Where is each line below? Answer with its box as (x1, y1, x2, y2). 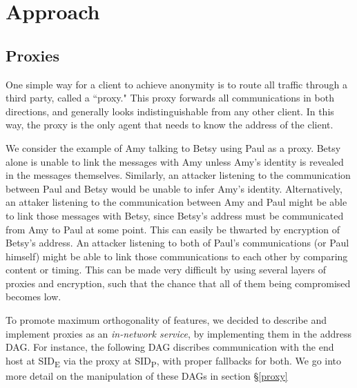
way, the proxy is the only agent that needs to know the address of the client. (6, 117, 334, 132)
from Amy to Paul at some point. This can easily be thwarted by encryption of (6, 222, 340, 236)
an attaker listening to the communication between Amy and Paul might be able (6, 195, 347, 209)
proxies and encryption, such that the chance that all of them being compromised (6, 275, 351, 290)
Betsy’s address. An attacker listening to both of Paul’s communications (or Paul (6, 235, 349, 250)
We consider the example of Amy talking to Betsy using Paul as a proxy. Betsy (6, 140, 341, 155)
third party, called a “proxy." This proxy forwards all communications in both (6, 90, 334, 105)
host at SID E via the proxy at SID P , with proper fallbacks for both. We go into (6, 353, 342, 369)
